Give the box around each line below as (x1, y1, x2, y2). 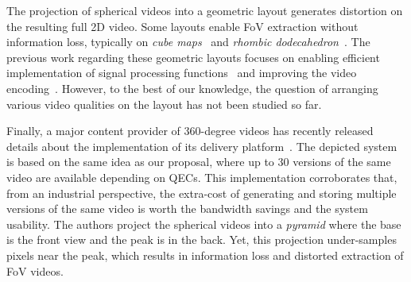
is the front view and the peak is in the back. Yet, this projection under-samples (6, 231, 397, 248)
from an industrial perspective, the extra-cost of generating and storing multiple (6, 184, 397, 201)
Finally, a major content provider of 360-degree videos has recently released (6, 122, 374, 139)
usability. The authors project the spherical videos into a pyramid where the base (6, 215, 401, 232)
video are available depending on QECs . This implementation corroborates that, (6, 168, 397, 185)
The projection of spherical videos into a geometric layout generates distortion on (6, 2, 403, 18)
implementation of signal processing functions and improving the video (6, 64, 357, 81)
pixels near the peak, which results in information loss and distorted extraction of (6, 246, 404, 263)
